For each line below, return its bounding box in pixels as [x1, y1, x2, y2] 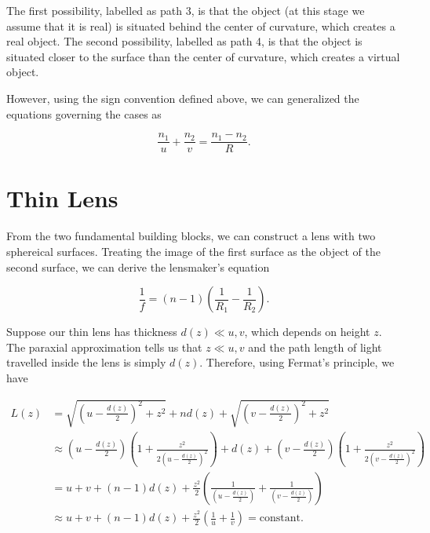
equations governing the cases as [6, 105, 162, 122]
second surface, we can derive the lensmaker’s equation [6, 258, 270, 275]
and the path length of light [248, 338, 382, 355]
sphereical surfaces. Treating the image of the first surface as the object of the [6, 243, 381, 259]
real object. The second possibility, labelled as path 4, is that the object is [6, 33, 363, 49]
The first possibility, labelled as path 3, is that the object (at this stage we [6, 2, 365, 18]
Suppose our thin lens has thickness [6, 323, 177, 340]
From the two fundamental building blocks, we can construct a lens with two [6, 228, 376, 244]
